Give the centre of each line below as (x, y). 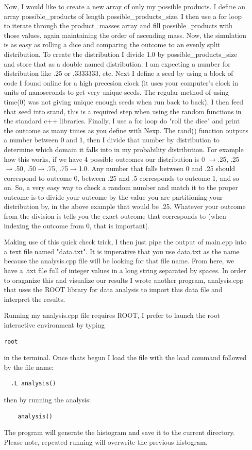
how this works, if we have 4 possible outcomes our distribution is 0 (105, 159)
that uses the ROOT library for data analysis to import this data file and (113, 289)
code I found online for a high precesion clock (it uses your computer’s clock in (121, 82)
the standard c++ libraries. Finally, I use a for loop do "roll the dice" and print (122, 121)
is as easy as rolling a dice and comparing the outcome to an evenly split (112, 44)
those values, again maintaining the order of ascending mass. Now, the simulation (125, 35)
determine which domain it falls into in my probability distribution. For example (124, 149)
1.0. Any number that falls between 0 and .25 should (157, 168)
